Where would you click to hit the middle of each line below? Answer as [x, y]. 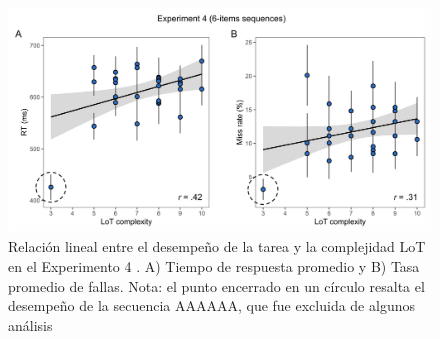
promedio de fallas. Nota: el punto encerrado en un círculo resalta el [216, 285]
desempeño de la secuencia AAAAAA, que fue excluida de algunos [211, 305]
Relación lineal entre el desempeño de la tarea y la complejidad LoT [217, 246]
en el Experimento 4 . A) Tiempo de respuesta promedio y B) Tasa [214, 266]
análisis [30, 324]
